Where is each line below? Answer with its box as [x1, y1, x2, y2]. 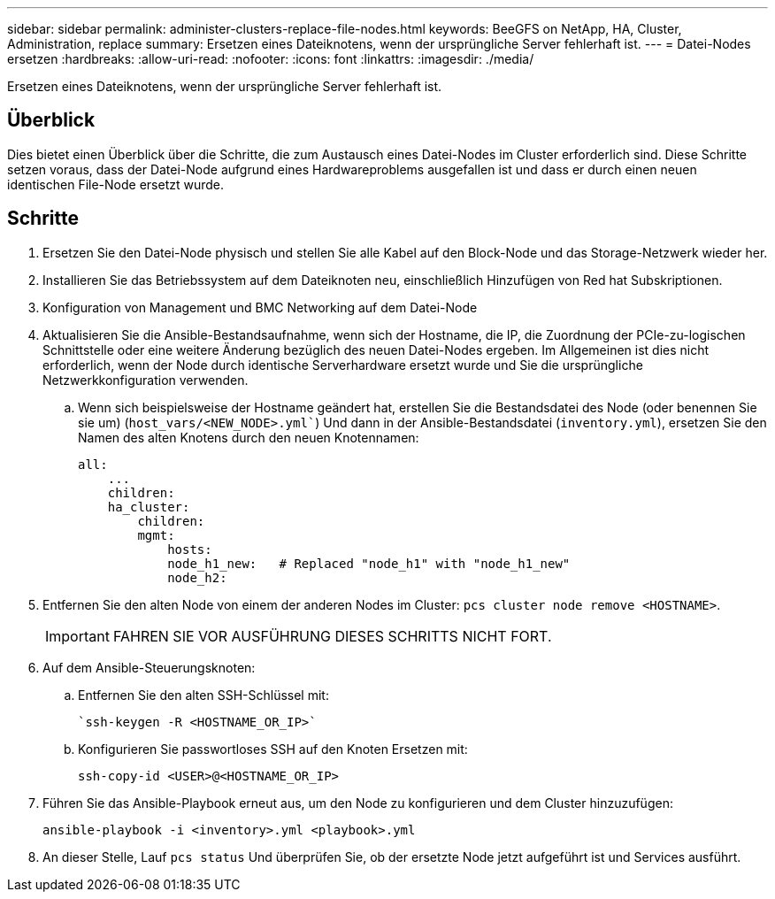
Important [45, 626, 110, 645]
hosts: [167, 542, 212, 557]
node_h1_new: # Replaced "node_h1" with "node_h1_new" [167, 556, 571, 571]
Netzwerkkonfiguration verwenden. [42, 372, 249, 388]
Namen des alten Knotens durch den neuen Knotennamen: [78, 429, 419, 445]
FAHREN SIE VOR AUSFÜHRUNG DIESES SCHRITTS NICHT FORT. [112, 626, 552, 645]
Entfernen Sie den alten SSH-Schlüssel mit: [78, 687, 329, 703]
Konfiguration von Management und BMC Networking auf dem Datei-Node [42, 299, 478, 315]
